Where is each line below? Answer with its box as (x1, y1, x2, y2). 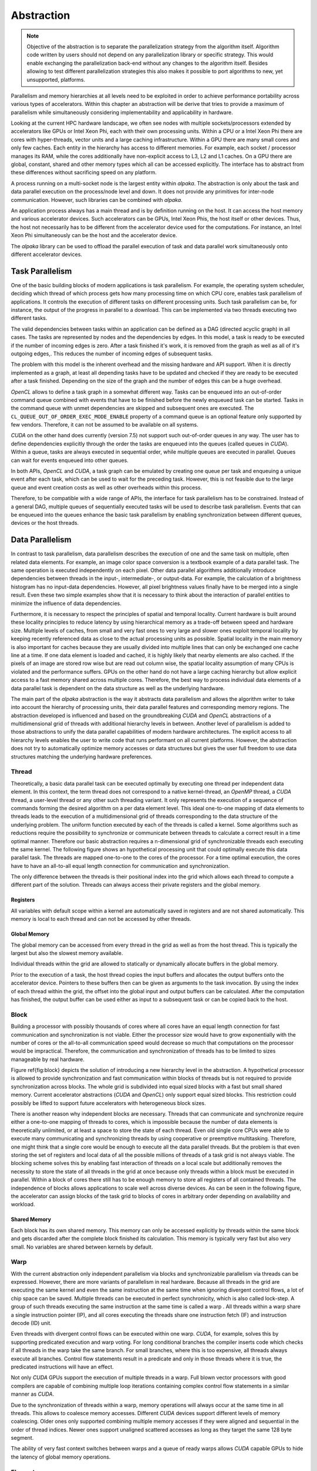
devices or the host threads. (11, 520, 79, 527)
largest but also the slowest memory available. (11, 950, 123, 957)
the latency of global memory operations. (11, 1453, 111, 1460)
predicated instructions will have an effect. (11, 1363, 114, 1370)
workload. (11, 1201, 35, 1208)
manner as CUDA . (11, 1390, 55, 1397)
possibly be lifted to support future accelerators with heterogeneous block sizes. (11, 1099, 207, 1106)
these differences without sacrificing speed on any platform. (11, 169, 157, 176)
